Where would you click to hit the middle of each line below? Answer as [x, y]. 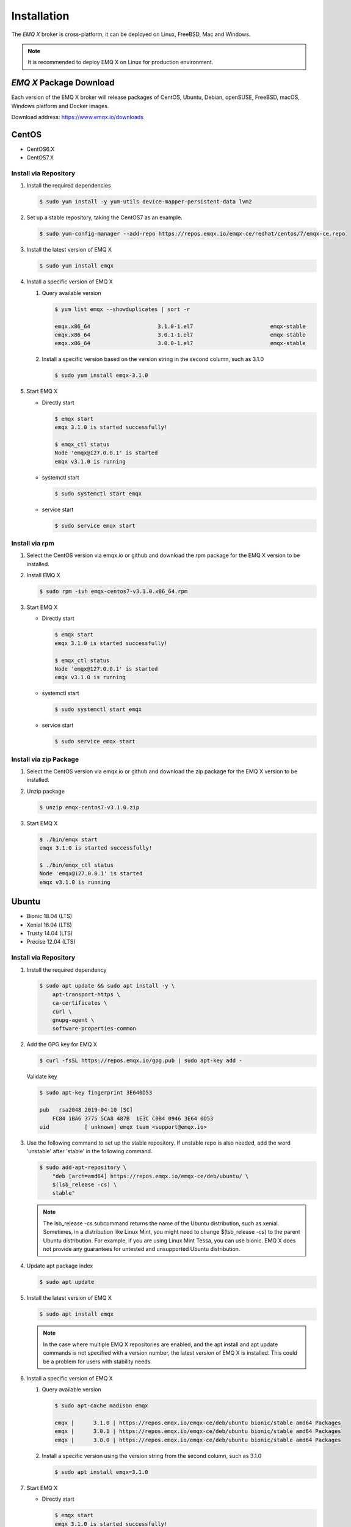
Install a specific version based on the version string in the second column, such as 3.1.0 [153, 359]
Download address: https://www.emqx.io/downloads [77, 117]
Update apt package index [60, 1266]
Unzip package [46, 791]
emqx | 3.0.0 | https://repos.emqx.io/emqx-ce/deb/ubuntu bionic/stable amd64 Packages [198, 1440]
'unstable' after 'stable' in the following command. [89, 1151]
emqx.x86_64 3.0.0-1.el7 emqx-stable [180, 343]
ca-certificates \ [80, 1003]
